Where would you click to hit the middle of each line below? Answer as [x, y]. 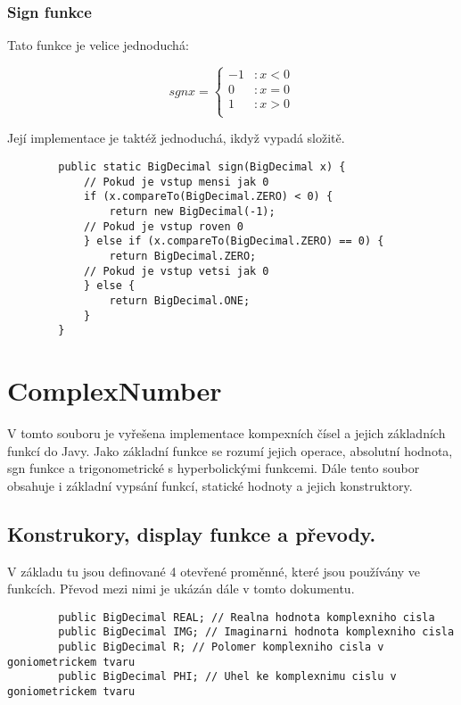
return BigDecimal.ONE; [180, 300]
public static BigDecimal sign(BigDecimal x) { [202, 167]
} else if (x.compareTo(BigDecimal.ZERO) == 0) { [234, 241]
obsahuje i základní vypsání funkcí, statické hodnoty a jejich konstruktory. [210, 485]
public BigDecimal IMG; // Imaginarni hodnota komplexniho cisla [256, 632]
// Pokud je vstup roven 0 [163, 226]
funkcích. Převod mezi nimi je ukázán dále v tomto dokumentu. [181, 589]
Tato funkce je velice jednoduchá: [98, 45]
